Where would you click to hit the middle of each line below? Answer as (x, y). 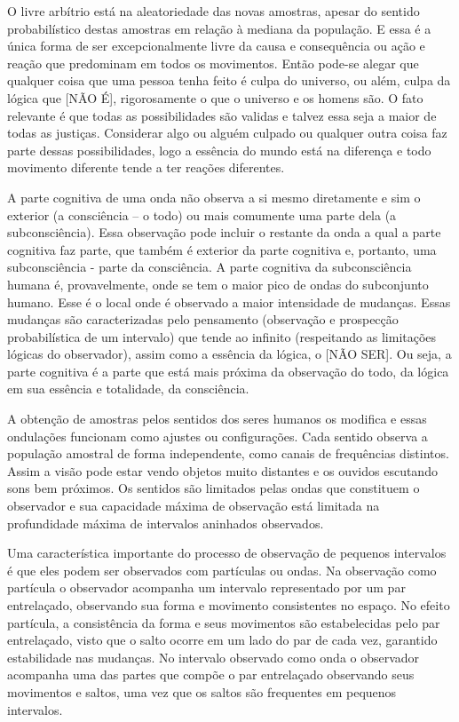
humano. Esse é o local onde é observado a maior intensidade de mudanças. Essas (229, 301)
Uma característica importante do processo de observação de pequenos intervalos (227, 553)
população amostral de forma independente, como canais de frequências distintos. (228, 453)
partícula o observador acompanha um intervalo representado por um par (206, 587)
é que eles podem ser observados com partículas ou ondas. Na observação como (222, 570)
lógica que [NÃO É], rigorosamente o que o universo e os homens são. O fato (215, 97)
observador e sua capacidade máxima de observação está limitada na (194, 506)
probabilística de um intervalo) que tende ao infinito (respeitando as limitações (222, 336)
